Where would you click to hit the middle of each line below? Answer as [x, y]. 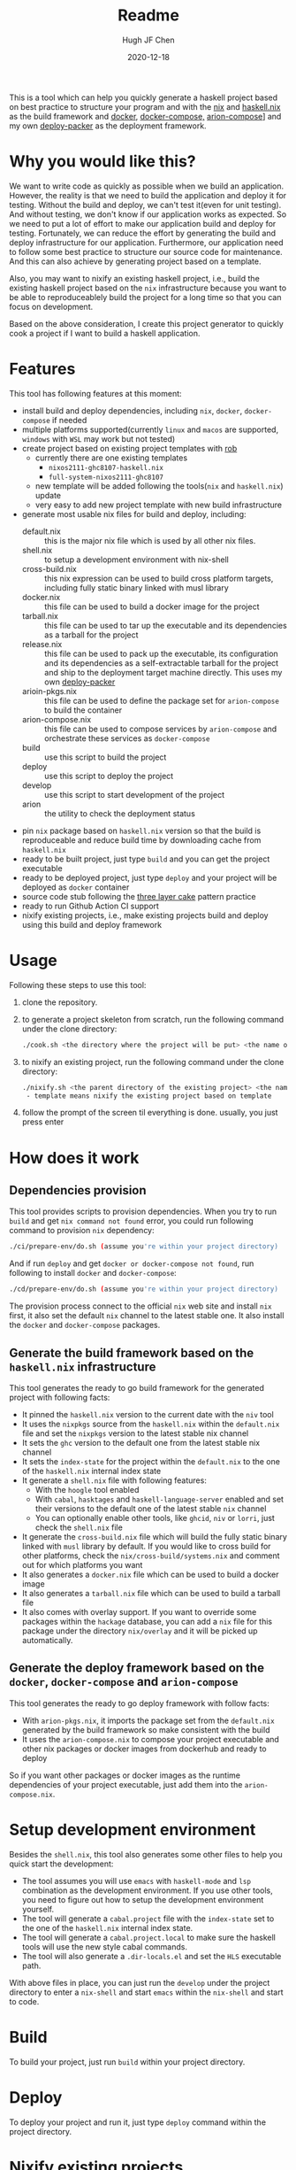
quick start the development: [61, 1864]
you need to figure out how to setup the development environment [143, 1899]
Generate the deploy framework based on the [137, 1668]
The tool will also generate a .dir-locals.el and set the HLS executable [152, 1956]
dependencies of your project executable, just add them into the [126, 1784]
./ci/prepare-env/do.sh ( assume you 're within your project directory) [144, 1247]
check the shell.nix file [79, 1527]
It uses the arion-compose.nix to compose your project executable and [151, 1739]
